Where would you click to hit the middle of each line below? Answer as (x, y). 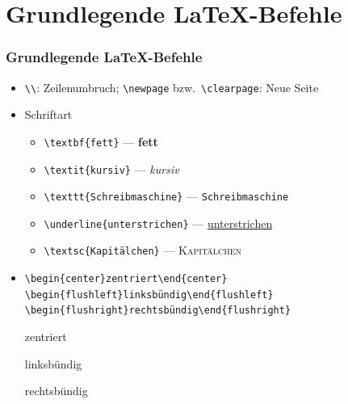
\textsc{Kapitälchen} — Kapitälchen (143, 250)
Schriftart (48, 114)
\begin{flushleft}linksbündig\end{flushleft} (149, 295)
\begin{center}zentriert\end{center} (126, 279)
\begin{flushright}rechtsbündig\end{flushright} (158, 311)
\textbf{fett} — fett (101, 141)
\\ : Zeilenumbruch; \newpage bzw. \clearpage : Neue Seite (172, 87)
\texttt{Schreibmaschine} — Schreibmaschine (166, 196)
